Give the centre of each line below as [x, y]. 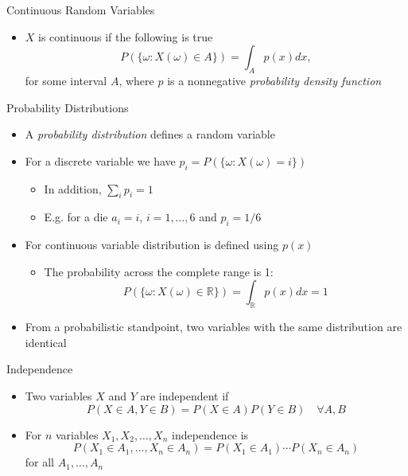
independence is [210, 434]
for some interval [66, 80]
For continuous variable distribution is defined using [152, 245]
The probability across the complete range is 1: [159, 271]
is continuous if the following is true [126, 36]
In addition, [73, 188]
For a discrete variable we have [100, 160]
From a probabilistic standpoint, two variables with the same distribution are [214, 327]
